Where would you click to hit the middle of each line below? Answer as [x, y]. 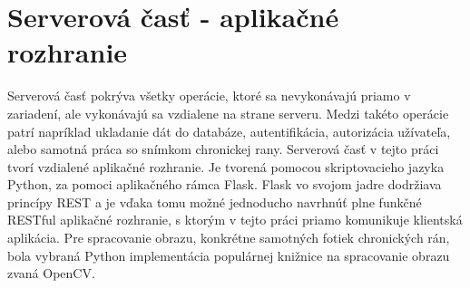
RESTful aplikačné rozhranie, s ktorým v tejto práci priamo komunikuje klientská [235, 220]
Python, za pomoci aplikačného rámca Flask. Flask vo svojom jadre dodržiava [225, 184]
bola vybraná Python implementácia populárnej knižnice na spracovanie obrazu [229, 255]
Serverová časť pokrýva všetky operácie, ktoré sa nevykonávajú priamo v [209, 96]
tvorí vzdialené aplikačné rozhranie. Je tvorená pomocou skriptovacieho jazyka [226, 166]
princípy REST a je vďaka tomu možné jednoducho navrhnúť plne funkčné [215, 202]
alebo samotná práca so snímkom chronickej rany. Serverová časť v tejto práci [223, 149]
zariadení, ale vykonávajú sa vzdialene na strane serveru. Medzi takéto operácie [228, 113]
